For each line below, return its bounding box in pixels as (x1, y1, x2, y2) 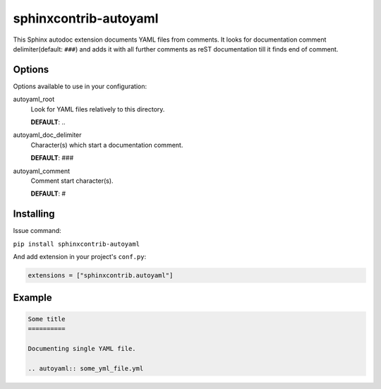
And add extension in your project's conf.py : (13, 253, 147, 261)
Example (13, 292, 52, 304)
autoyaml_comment (13, 167, 71, 175)
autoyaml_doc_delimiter (13, 131, 82, 139)
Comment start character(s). (30, 176, 114, 185)
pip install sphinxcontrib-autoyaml (13, 240, 140, 248)
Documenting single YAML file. (28, 345, 137, 352)
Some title (28, 315, 66, 323)
